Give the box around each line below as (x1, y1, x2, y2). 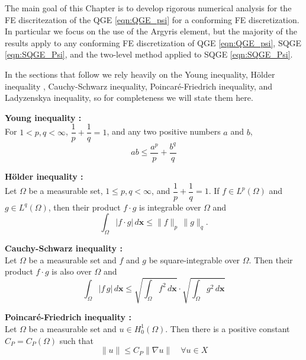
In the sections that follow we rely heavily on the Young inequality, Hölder (5, 68, 275, 80)
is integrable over (139, 200, 201, 213)
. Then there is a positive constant (165, 322, 290, 334)
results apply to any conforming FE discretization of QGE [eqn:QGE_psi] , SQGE (5, 36, 302, 49)
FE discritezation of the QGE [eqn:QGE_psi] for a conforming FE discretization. (5, 13, 299, 26)
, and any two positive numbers (107, 125, 221, 138)
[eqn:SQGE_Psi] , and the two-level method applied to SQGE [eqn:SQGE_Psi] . (5, 48, 293, 60)
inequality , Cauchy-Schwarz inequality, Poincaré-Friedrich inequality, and (5, 79, 273, 92)
